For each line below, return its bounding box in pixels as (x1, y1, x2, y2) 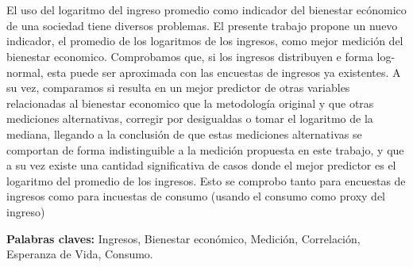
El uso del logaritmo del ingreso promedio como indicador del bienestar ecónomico (6, 2, 407, 18)
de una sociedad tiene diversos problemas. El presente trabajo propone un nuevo (6, 17, 398, 33)
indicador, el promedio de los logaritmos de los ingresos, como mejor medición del (6, 32, 403, 49)
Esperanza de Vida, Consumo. (6, 246, 153, 262)
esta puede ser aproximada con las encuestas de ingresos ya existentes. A (47, 63, 401, 80)
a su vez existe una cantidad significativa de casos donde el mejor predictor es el (6, 157, 396, 174)
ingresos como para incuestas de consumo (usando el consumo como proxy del (6, 188, 385, 204)
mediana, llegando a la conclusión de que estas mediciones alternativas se (6, 125, 362, 142)
